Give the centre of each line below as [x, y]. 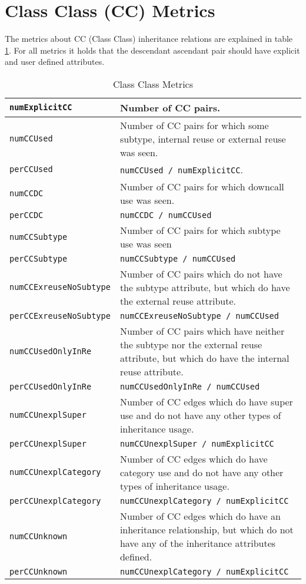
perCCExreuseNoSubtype [60, 316]
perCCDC [26, 215]
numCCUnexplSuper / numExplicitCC [197, 443]
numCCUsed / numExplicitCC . [181, 169]
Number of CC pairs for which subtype [200, 230]
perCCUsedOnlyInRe [51, 386]
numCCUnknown [39, 536]
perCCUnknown [39, 571]
